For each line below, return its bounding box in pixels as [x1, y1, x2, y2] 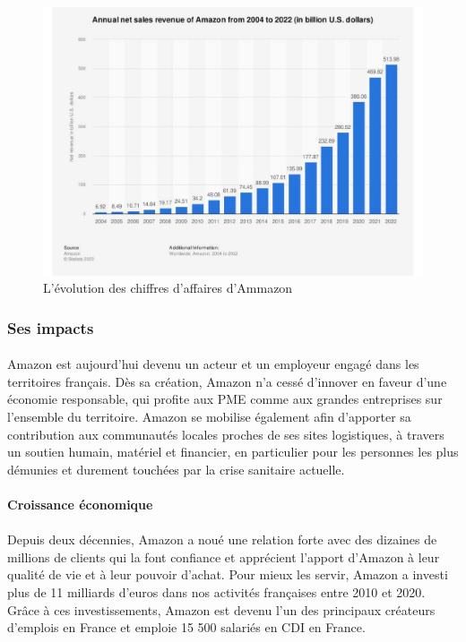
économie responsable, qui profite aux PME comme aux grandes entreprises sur [7, 389, 443, 408]
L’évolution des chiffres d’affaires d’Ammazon [43, 278, 293, 297]
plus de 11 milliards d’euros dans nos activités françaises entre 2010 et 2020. [7, 583, 426, 601]
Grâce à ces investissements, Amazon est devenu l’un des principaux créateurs [7, 600, 436, 619]
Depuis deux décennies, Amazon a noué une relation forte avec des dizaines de [7, 530, 437, 549]
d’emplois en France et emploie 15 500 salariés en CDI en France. [7, 618, 366, 637]
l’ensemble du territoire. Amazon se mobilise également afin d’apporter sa [7, 407, 411, 426]
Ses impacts [7, 316, 94, 338]
